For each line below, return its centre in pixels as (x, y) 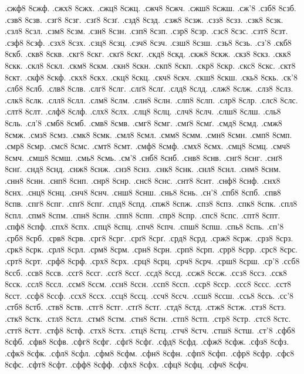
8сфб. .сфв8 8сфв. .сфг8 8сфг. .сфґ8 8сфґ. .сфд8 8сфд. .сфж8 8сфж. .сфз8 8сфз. (147, 341)
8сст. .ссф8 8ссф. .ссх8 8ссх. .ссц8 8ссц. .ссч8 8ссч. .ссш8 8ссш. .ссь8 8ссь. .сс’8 (149, 295)
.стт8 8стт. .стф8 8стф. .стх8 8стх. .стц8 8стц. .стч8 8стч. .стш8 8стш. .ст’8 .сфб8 (150, 330)
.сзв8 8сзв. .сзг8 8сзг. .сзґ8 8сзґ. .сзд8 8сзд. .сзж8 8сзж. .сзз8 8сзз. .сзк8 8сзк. (144, 19)
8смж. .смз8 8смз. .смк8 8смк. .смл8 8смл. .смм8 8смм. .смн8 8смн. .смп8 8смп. (148, 134)
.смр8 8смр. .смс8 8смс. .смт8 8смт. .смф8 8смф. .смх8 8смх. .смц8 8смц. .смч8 (148, 146)
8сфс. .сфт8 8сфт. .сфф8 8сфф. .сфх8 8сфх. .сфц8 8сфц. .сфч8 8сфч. (127, 364)
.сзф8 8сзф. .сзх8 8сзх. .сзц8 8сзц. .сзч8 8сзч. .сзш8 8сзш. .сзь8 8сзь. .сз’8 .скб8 (148, 42)
